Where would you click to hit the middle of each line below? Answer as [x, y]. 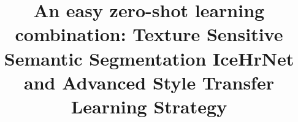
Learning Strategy [149, 106]
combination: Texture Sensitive [149, 34]
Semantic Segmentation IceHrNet [149, 58]
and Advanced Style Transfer [149, 82]
